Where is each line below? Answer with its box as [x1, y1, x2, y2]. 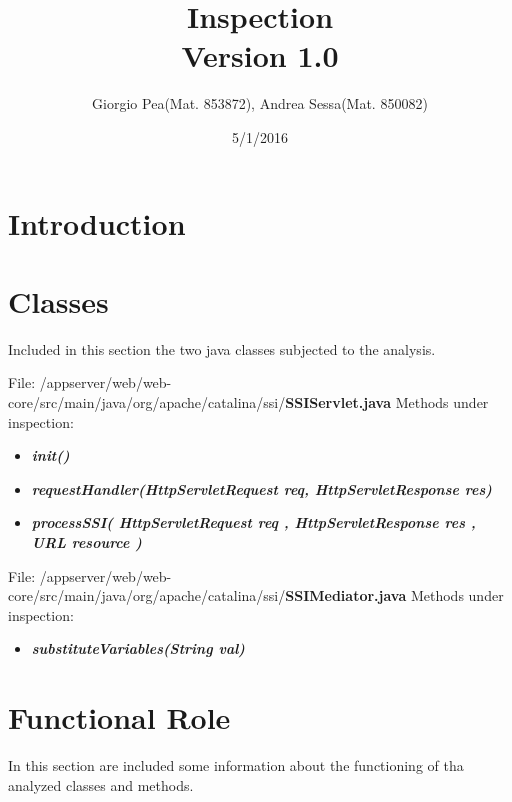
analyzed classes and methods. [8, 774, 194, 795]
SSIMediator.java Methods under [285, 585, 504, 606]
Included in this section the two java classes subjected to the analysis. [8, 338, 436, 359]
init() [31, 445, 70, 466]
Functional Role [8, 697, 231, 738]
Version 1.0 [181, 35, 339, 76]
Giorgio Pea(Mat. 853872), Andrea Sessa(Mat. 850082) [92, 93, 428, 114]
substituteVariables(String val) [31, 638, 245, 659]
